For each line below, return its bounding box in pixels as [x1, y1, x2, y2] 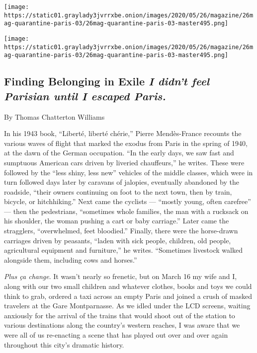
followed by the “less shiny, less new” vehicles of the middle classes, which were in [4, 167, 253, 177]
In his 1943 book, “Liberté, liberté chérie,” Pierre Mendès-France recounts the [4, 128, 242, 139]
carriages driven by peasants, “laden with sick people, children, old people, [4, 235, 231, 245]
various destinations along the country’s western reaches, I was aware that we [4, 320, 240, 330]
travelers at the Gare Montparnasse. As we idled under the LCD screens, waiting [4, 300, 251, 311]
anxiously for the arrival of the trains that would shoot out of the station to [4, 310, 235, 320]
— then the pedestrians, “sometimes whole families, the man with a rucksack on [4, 206, 249, 216]
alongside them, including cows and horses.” [4, 254, 137, 265]
